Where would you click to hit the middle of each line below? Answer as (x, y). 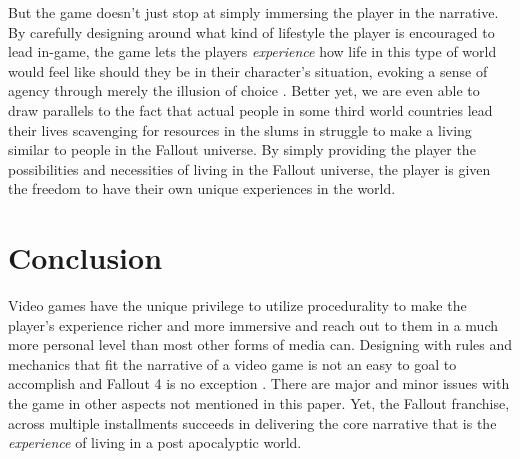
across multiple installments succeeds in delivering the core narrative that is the (252, 422)
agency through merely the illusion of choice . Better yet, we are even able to (244, 90)
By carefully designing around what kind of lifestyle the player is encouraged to (251, 31)
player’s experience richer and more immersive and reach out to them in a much (253, 324)
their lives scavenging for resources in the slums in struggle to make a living (240, 129)
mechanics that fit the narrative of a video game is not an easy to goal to (232, 363)
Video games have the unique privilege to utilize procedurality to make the (237, 305)
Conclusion (85, 257)
